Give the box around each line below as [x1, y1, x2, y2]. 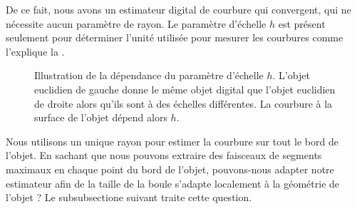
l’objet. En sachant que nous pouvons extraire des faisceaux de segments [6, 148, 322, 163]
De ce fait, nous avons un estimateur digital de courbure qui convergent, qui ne [6, 2, 351, 16]
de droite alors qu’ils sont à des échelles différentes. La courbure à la [34, 96, 333, 111]
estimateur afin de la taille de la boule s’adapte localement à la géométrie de [6, 175, 340, 190]
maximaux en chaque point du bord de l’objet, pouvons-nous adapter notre [6, 161, 334, 176]
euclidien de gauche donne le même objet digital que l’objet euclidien [34, 81, 336, 96]
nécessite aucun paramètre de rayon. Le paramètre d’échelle [6, 16, 267, 31]
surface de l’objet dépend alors [34, 110, 167, 125]
